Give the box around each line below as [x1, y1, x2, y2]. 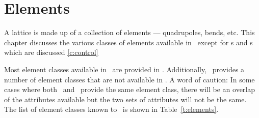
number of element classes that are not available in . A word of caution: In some [4, 74, 255, 84]
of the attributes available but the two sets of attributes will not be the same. [4, 94, 247, 104]
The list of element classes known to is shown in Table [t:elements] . [4, 104, 219, 114]
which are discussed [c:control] [4, 47, 98, 57]
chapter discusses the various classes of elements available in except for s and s [4, 37, 253, 47]
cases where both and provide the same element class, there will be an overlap [4, 84, 255, 95]
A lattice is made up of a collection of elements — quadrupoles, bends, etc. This [4, 27, 255, 38]
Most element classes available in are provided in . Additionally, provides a [4, 64, 245, 74]
